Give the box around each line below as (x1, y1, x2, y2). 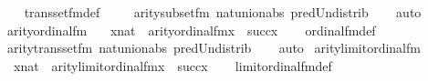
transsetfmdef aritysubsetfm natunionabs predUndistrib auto (24, 3, 422, 21)
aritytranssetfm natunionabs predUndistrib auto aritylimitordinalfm (6, 38, 421, 57)
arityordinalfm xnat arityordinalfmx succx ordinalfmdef (6, 20, 376, 39)
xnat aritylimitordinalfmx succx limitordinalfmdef (13, 56, 332, 75)
